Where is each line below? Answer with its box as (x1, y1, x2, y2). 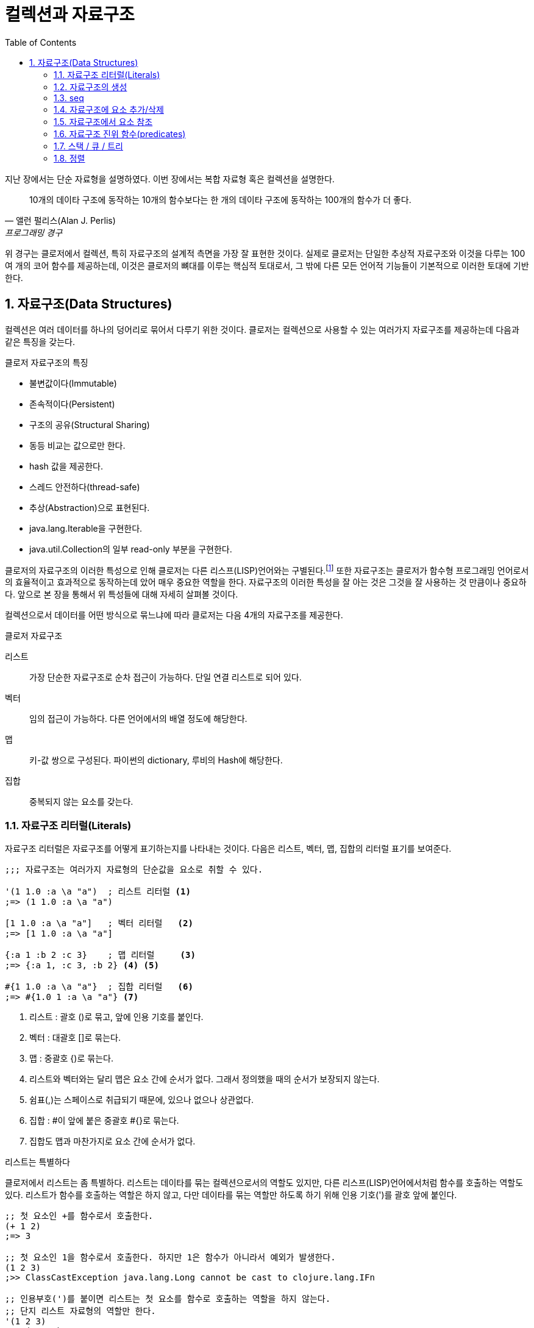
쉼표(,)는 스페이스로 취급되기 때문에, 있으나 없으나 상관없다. (29, 1094, 254, 1105)
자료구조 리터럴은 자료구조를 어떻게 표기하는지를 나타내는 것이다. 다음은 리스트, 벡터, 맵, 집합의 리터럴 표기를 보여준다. (5, 843, 452, 854)
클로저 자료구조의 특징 (5, 357, 88, 368)
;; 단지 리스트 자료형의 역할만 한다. (5, 1306, 156, 1316)
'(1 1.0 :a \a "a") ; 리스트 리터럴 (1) (5, 887, 191, 896)
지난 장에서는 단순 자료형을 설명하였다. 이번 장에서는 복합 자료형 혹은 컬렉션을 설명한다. (5, 173, 335, 184)
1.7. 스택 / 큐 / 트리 (54, 140, 123, 151)
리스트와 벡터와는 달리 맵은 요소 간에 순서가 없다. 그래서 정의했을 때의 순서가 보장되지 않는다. (29, 1074, 380, 1084)
